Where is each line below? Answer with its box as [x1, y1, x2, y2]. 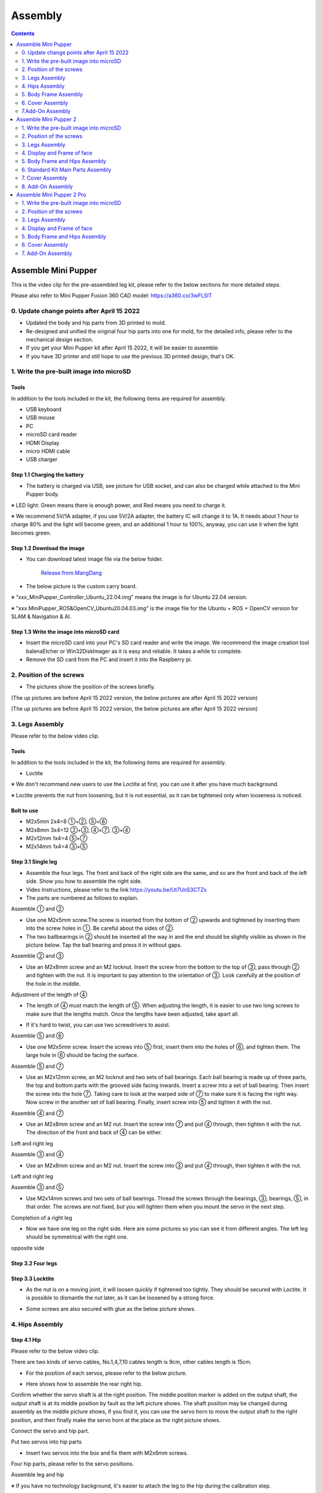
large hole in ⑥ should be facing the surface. [26, 1052, 139, 1059]
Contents [11, 30, 35, 37]
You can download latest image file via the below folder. [26, 555, 163, 563]
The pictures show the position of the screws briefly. [26, 683, 156, 690]
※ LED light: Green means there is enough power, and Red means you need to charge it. [11, 502, 227, 509]
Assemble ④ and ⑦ [11, 1110, 64, 1117]
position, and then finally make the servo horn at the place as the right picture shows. [11, 1416, 221, 1424]
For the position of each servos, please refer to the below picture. [26, 1369, 187, 1377]
